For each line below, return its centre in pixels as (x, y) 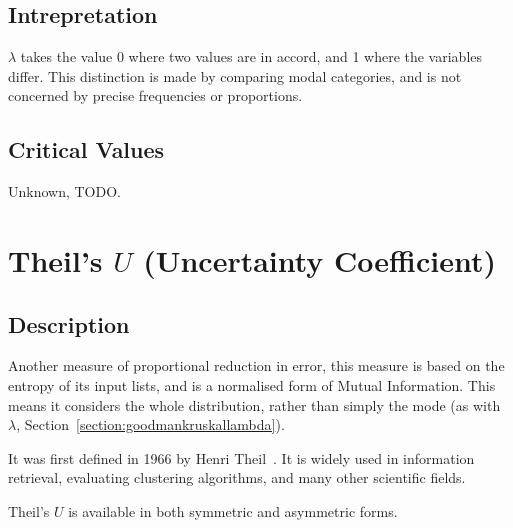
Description (69, 323)
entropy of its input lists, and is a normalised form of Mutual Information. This (252, 384)
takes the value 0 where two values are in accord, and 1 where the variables (251, 56)
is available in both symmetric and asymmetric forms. (233, 510)
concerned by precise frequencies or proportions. (155, 95)
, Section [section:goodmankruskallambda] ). (150, 424)
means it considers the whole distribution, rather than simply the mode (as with (254, 404)
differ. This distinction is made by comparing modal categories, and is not (235, 75)
